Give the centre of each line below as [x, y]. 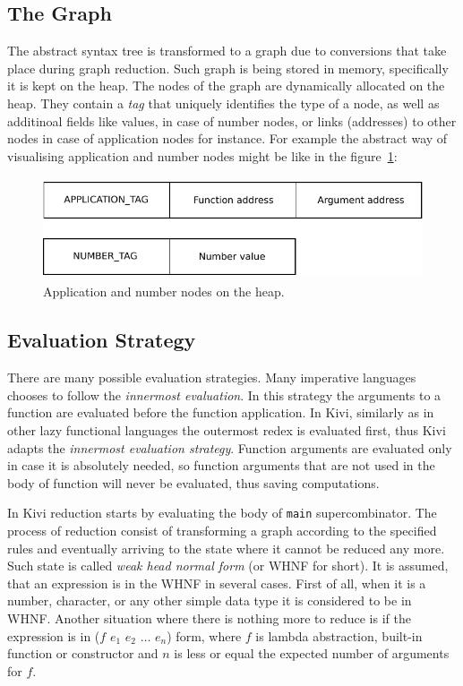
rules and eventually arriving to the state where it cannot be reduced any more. [226, 548]
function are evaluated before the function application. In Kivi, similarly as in [221, 412]
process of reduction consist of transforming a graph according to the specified [222, 530]
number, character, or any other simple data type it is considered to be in [210, 600]
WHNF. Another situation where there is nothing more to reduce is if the [209, 617]
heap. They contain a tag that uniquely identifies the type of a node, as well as [223, 103]
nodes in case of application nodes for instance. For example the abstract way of [227, 138]
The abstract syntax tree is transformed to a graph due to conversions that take [227, 51]
